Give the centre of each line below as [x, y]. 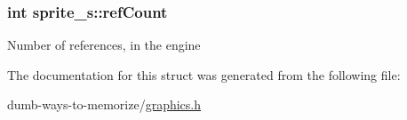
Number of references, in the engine [104, 45]
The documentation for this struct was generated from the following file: [204, 74]
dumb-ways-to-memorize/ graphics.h [104, 104]
